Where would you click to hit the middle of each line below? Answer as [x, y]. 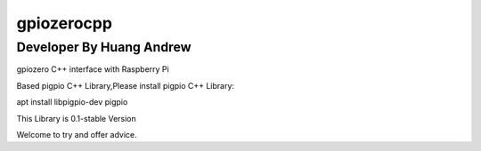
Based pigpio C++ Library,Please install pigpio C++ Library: [126, 85]
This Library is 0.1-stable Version [77, 118]
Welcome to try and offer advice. [77, 134]
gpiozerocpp [65, 23]
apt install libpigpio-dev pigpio [72, 102]
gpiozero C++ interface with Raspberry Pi [93, 69]
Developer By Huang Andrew [104, 47]
